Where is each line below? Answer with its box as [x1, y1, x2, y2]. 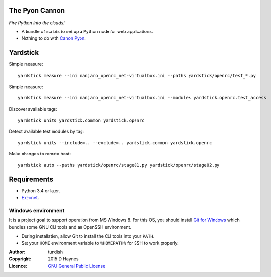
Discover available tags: [9, 106, 57, 112]
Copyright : [9, 256, 32, 262]
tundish [48, 249, 63, 255]
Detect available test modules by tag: [9, 128, 84, 134]
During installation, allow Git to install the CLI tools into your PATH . [21, 233, 155, 239]
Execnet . [21, 195, 39, 201]
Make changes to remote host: [9, 151, 71, 157]
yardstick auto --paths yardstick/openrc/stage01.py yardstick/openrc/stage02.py [18, 162, 220, 168]
